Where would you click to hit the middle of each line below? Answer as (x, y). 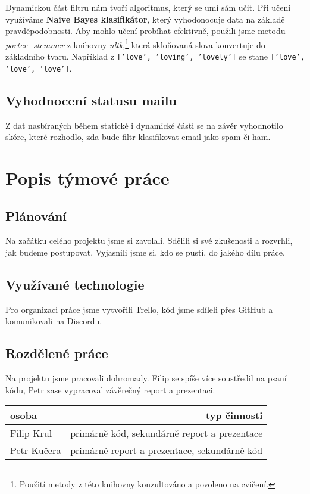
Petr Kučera (36, 450)
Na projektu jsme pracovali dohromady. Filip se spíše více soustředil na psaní (146, 378)
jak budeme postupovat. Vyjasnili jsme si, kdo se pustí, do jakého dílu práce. (145, 252)
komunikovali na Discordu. (54, 321)
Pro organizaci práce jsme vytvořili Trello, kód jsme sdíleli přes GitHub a (139, 309)
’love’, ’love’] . (39, 68)
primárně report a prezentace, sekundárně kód (167, 450)
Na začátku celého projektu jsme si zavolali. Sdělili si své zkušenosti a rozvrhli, (149, 240)
